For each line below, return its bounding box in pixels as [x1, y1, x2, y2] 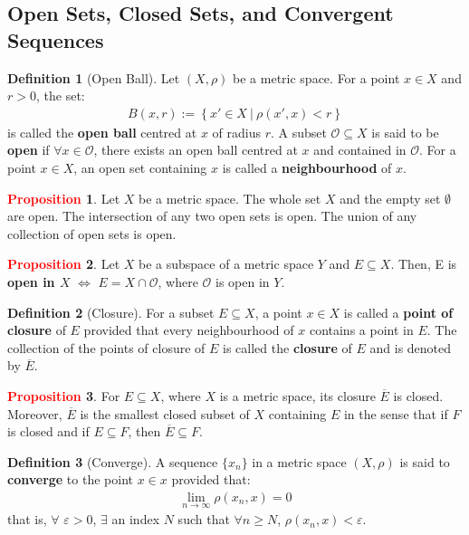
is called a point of [343, 302, 454, 321]
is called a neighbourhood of [222, 158, 392, 177]
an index [111, 510, 160, 529]
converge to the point [7, 470, 133, 489]
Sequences [7, 25, 104, 53]
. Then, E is [390, 254, 457, 273]
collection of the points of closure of [7, 338, 206, 357]
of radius [212, 122, 261, 141]
